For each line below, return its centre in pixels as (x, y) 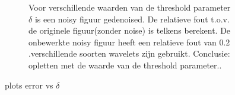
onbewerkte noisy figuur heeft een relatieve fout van (123, 42)
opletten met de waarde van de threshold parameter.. (125, 65)
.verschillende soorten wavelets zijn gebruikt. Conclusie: (129, 53)
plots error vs (29, 85)
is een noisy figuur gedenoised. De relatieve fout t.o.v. (132, 19)
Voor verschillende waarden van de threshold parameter (130, 7)
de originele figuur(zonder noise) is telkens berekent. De (130, 30)
